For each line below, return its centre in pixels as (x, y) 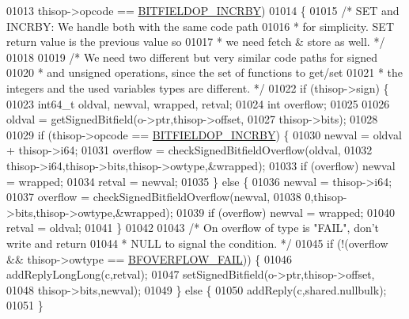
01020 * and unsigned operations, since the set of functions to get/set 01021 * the (204, 72)
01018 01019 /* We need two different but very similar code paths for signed (192, 57)
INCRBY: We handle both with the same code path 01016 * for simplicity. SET (201, 26)
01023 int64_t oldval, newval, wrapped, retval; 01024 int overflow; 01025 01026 (198, 103)
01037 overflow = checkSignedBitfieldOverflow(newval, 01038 (154, 197)
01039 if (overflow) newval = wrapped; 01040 (286, 212)
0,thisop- (326, 197)
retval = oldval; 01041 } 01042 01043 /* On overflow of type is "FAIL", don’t (193, 228)
